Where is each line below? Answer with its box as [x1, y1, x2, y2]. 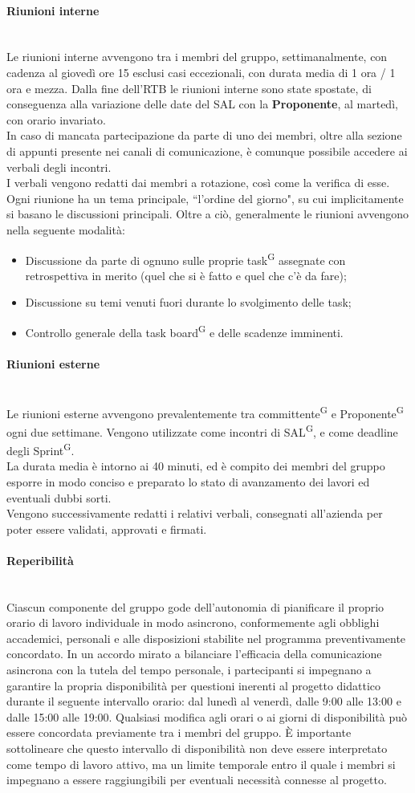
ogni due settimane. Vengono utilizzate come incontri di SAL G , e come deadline [6, 421, 398, 440]
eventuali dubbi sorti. [6, 489, 112, 506]
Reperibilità [6, 551, 74, 568]
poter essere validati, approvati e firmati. [6, 520, 207, 537]
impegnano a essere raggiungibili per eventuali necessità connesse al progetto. [6, 771, 387, 788]
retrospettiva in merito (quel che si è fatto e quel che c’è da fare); [25, 266, 347, 283]
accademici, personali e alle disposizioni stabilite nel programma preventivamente [6, 629, 406, 646]
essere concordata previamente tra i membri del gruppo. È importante [6, 724, 352, 741]
